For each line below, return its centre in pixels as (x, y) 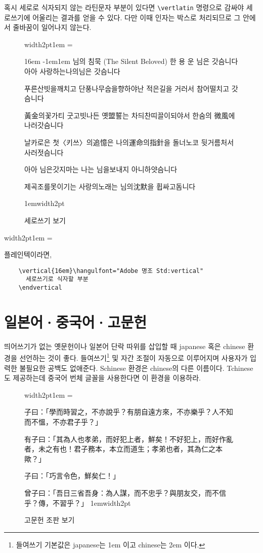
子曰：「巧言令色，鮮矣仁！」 (72, 476)
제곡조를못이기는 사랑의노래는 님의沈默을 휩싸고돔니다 (110, 186)
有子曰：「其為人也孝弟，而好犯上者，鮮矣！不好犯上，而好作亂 (129, 439)
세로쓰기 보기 (45, 220)
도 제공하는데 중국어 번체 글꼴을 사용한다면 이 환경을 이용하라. (102, 378)
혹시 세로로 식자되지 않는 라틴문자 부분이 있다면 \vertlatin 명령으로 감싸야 (124, 7)
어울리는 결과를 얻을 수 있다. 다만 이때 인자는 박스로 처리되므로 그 (137, 17)
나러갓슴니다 (44, 125)
